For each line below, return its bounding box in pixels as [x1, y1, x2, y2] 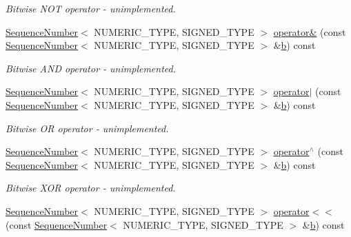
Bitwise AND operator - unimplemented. [6, 61, 176, 75]
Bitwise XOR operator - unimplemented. [6, 181, 176, 195]
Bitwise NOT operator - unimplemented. [6, 1, 176, 15]
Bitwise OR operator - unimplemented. [6, 121, 169, 135]
